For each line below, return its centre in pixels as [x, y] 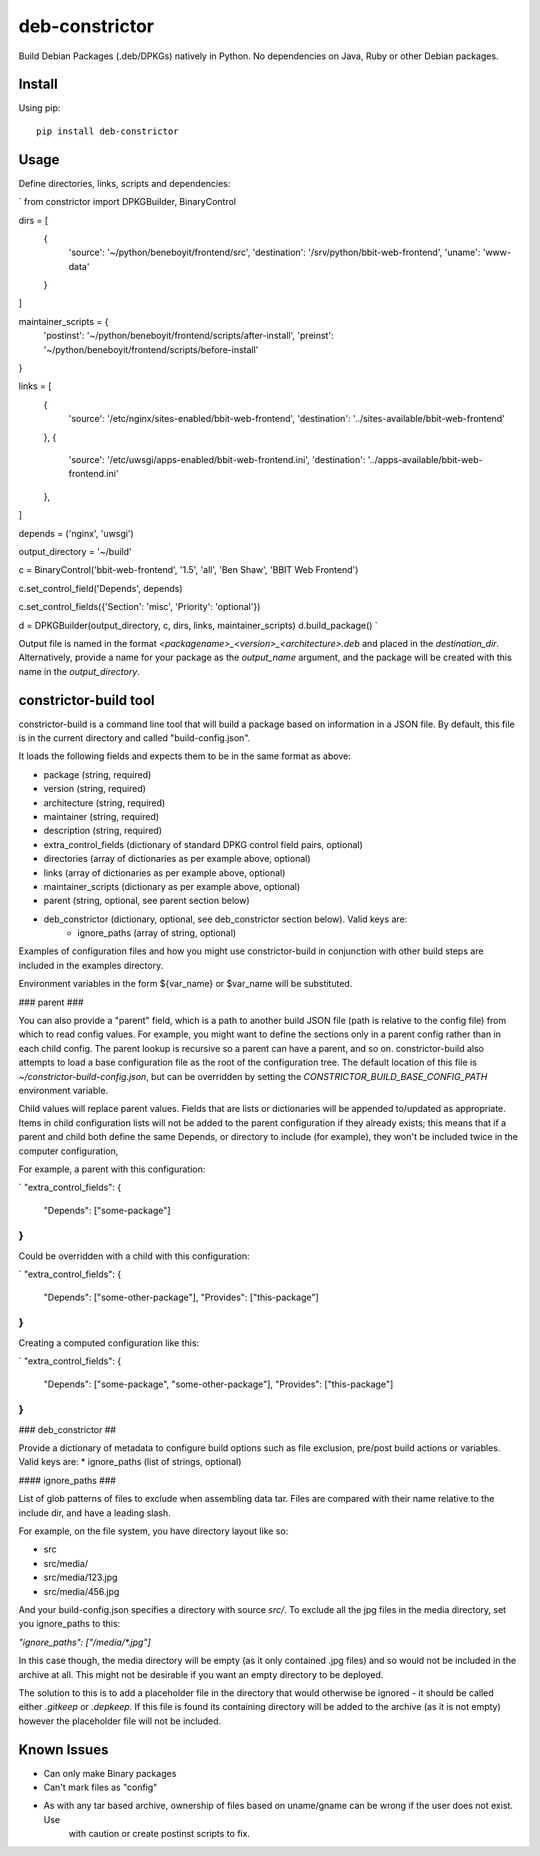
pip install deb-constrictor [107, 131]
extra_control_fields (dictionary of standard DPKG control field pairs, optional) [203, 844]
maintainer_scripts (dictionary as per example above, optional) [172, 886]
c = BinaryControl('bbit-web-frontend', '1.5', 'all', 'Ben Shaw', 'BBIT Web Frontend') [188, 570]
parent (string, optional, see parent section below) [146, 901]
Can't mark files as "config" [100, 1787]
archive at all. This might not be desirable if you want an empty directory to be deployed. [201, 1674]
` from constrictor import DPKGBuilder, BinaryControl [127, 202]
